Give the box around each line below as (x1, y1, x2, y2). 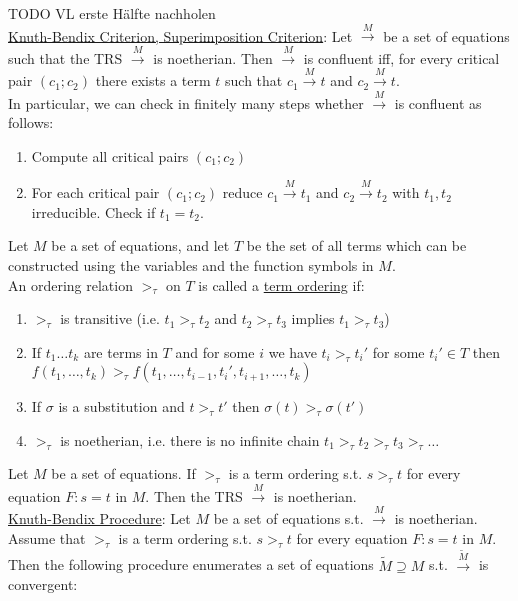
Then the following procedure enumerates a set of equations (8, 554, 374, 575)
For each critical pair (31, 182, 160, 203)
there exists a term (95, 70, 211, 91)
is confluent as (394, 92, 482, 113)
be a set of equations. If (51, 463, 196, 484)
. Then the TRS (145, 485, 243, 506)
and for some (175, 341, 255, 362)
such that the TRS (8, 47, 123, 68)
